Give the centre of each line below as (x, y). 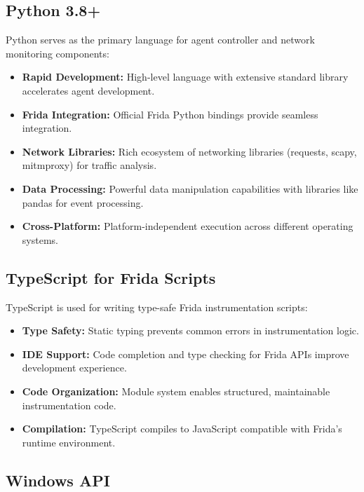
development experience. (74, 368)
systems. (40, 239)
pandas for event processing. (83, 202)
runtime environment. (69, 442)
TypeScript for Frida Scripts (111, 277)
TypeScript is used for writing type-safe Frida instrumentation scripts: (157, 307)
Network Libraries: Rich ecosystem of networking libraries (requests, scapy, (189, 151)
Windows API (58, 480)
